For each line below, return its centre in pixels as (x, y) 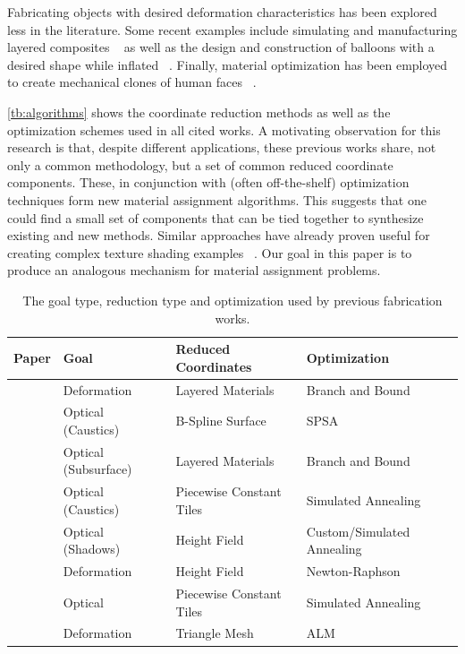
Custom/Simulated (358, 531)
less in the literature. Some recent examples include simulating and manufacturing (232, 29)
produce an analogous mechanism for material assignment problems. (194, 270)
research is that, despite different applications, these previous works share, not (222, 147)
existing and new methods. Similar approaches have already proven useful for (219, 235)
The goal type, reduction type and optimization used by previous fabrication (232, 300)
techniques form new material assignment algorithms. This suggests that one (217, 199)
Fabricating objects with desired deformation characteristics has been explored (222, 12)
